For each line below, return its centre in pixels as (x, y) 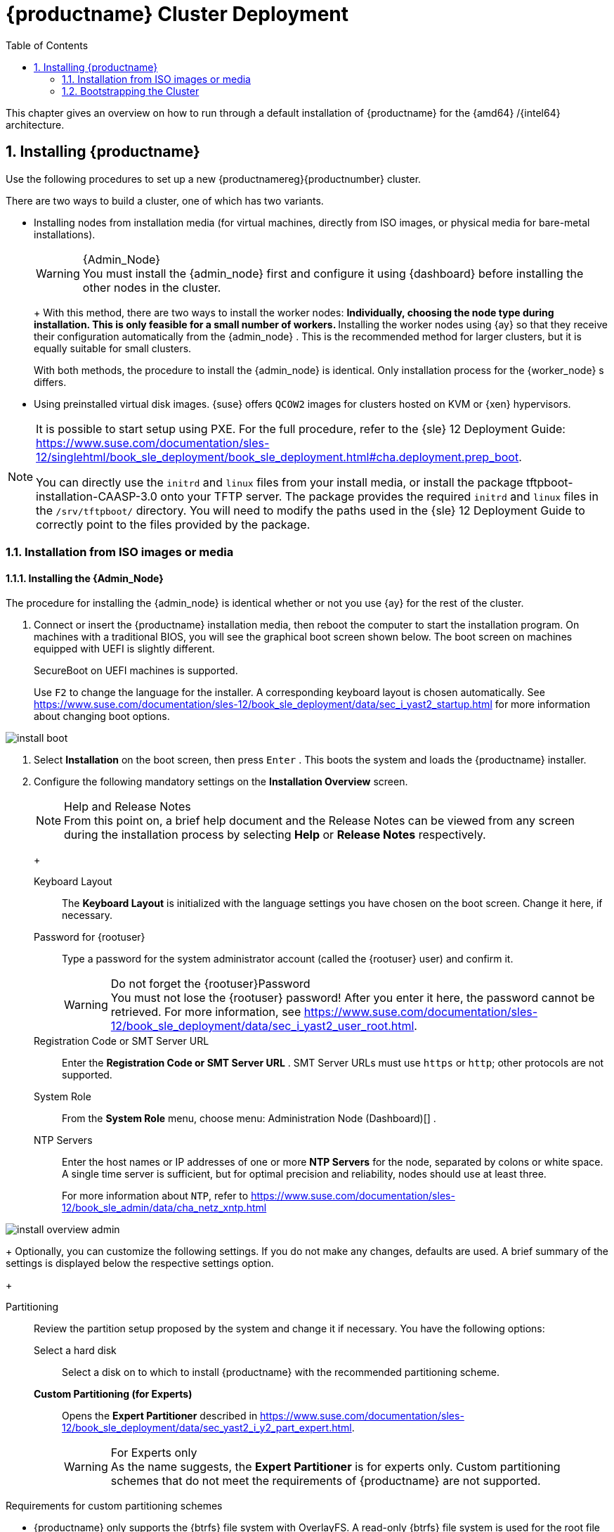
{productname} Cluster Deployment (177, 14)
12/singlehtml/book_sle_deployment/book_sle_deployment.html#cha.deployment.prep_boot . (279, 457)
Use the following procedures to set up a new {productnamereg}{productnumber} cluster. (214, 179)
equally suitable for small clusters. (113, 348)
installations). (65, 234)
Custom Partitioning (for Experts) (113, 1394)
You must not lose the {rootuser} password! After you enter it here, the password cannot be (353, 998)
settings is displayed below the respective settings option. (140, 1263)
